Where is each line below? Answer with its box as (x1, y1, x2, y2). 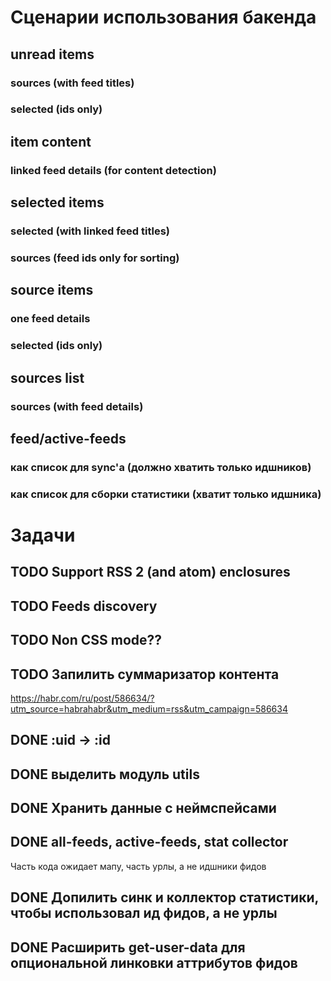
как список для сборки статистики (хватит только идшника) (10, 487, 322, 501)
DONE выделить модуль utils (10, 766, 200, 783)
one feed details (10, 312, 91, 326)
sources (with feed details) (10, 399, 144, 413)
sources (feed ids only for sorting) (10, 251, 180, 265)
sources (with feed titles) (10, 76, 135, 90)
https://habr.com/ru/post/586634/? (10, 692, 155, 704)
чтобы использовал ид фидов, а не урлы (10, 905, 278, 922)
